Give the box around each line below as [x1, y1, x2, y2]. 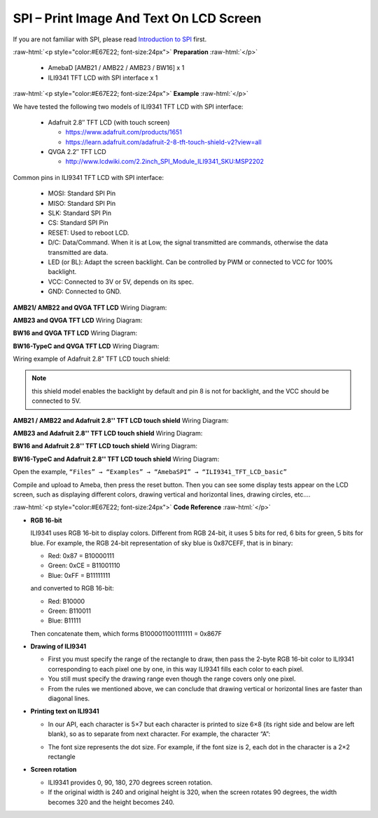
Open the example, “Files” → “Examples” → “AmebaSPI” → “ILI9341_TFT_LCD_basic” [13, 468, 287, 476]
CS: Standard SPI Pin [48, 219, 108, 227]
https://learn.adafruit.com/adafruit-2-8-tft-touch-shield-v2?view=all [65, 137, 262, 146]
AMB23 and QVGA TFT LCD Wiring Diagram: [13, 316, 143, 324]
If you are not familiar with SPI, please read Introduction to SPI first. [13, 35, 206, 43]
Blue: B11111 [48, 616, 81, 625]
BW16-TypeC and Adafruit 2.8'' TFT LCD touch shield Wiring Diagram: [13, 455, 220, 463]
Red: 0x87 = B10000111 [48, 551, 115, 560]
